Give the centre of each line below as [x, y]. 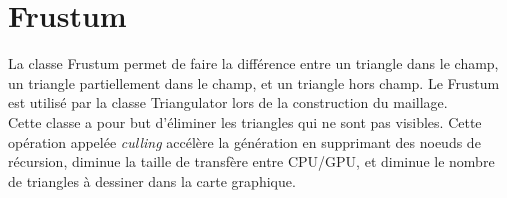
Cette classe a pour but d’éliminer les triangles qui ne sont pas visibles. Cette [245, 121]
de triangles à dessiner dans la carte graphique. [152, 180]
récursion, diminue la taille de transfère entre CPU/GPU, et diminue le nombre [251, 161]
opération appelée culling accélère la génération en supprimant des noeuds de [244, 141]
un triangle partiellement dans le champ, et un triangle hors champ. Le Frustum [254, 82]
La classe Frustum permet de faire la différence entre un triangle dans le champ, [253, 63]
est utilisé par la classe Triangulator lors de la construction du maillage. [228, 102]
